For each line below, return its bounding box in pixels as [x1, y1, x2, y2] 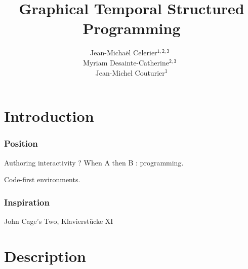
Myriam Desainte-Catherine [83, 57, 169, 68]
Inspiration [4, 195, 50, 208]
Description [4, 245, 87, 266]
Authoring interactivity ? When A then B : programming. [4, 157, 184, 167]
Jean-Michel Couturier [95, 67, 165, 78]
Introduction [4, 106, 94, 126]
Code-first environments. [4, 174, 80, 185]
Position [4, 137, 38, 150]
